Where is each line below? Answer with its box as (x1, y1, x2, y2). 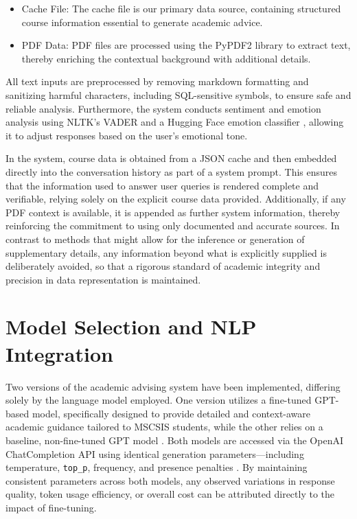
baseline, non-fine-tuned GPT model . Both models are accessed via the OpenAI (5, 432, 343, 447)
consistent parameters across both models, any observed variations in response (5, 473, 335, 487)
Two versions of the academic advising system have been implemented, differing (5, 379, 341, 393)
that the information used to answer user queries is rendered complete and (5, 178, 319, 192)
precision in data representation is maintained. (5, 272, 201, 286)
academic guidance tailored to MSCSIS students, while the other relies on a (5, 419, 323, 434)
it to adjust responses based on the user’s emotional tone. (5, 128, 248, 142)
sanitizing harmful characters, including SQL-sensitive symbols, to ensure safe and (5, 87, 352, 102)
